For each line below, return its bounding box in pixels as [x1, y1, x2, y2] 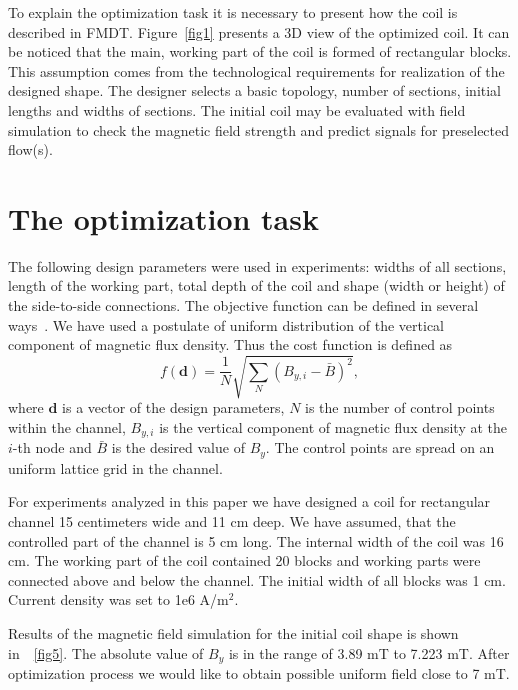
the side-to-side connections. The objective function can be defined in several [8, 295, 479, 316]
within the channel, [8, 416, 126, 437]
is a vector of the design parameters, [62, 397, 285, 418]
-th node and [12, 437, 92, 458]
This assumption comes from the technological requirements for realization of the [8, 60, 505, 81]
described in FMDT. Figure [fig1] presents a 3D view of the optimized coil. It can [8, 21, 510, 42]
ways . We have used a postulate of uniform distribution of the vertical [8, 314, 445, 335]
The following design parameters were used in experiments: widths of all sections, [8, 255, 507, 276]
